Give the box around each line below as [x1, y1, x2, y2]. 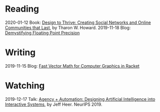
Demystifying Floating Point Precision [5, 30, 80, 36]
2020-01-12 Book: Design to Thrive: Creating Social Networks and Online [5, 19, 151, 25]
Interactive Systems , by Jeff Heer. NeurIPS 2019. [5, 101, 103, 107]
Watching [5, 80, 45, 91]
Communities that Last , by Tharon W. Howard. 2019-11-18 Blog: [5, 24, 131, 30]
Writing [5, 47, 36, 58]
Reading [5, 3, 39, 15]
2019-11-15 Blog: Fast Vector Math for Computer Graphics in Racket [5, 63, 140, 69]
